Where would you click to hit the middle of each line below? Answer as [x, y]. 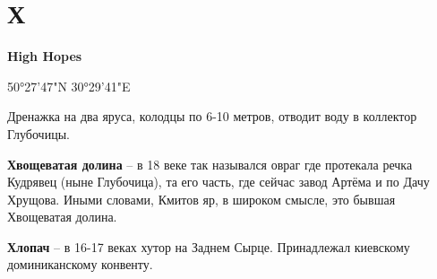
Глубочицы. [39, 133]
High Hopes [45, 56]
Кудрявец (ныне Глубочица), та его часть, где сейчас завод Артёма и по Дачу [218, 182]
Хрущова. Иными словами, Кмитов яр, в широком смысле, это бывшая [201, 199]
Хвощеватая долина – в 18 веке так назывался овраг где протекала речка [210, 164]
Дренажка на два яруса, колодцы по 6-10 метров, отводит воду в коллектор [212, 116]
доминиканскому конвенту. [80, 264]
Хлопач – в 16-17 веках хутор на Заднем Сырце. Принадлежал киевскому [209, 246]
